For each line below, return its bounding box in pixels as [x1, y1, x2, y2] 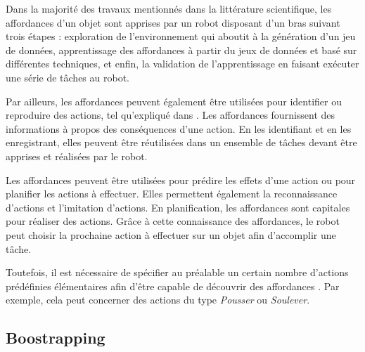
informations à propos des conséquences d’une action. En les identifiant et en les [6, 121, 352, 136]
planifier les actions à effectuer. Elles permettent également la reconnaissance [6, 186, 338, 201]
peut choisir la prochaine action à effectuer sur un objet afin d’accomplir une [6, 227, 336, 242]
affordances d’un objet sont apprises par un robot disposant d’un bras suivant [6, 15, 340, 30]
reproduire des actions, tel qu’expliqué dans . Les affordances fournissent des [6, 107, 335, 122]
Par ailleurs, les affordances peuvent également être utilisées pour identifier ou [6, 93, 342, 108]
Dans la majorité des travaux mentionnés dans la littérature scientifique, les [6, 1, 332, 15]
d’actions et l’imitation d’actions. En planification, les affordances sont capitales [6, 200, 350, 214]
